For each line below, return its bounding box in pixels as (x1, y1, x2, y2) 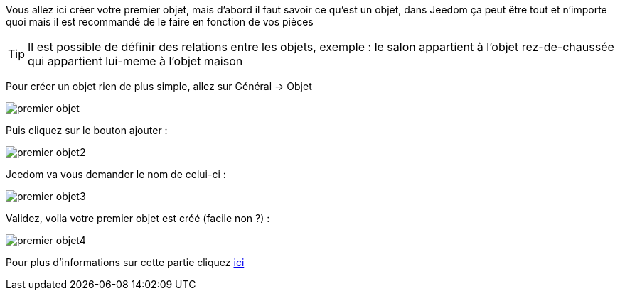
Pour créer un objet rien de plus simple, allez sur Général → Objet (6, 80, 312, 92)
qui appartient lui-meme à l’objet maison (28, 54, 243, 68)
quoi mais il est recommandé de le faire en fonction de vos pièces (6, 16, 314, 28)
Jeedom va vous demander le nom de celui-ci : (6, 168, 226, 180)
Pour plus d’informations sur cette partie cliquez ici (6, 256, 245, 268)
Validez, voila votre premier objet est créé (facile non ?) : (6, 212, 270, 224)
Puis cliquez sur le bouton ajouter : (6, 124, 168, 136)
